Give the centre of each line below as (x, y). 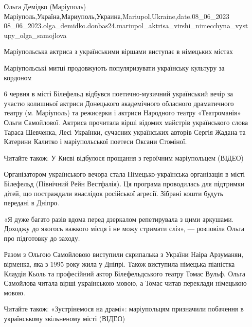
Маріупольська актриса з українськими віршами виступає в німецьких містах (118, 51)
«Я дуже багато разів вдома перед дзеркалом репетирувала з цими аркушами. (119, 219)
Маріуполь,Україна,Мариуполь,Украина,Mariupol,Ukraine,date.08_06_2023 (117, 16)
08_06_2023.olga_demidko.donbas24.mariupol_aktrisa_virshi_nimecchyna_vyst (126, 26)
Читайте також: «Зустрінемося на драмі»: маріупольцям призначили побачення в (124, 309)
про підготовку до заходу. (42, 238)
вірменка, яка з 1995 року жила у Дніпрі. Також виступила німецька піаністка (119, 264)
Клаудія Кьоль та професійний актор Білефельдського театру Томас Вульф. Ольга (125, 273)
